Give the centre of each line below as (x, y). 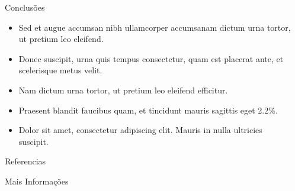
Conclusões (25, 7)
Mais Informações (37, 181)
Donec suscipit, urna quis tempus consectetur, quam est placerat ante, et (151, 58)
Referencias (25, 161)
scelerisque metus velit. (60, 70)
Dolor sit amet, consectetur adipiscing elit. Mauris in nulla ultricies (140, 130)
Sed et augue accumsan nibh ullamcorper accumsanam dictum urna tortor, (155, 27)
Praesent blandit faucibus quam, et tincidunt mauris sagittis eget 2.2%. (148, 110)
